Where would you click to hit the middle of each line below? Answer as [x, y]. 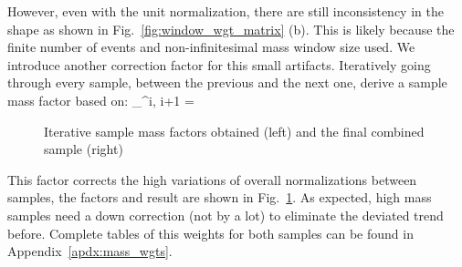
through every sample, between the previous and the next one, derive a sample [227, 82]
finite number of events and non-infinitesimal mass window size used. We [211, 47]
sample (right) [84, 149]
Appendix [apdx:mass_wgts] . [90, 251]
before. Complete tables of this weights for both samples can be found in [210, 233]
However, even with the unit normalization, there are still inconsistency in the [226, 11]
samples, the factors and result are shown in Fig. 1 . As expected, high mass [220, 197]
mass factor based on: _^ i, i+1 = [101, 100]
